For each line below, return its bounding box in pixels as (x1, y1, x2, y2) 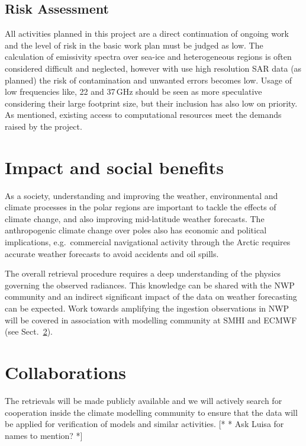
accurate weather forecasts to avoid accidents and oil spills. (5, 247, 219, 259)
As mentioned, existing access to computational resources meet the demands (5, 108, 282, 121)
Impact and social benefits (5, 155, 224, 179)
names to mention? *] (5, 429, 83, 441)
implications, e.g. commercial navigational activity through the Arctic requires (5, 236, 291, 248)
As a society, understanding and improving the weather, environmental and (5, 189, 278, 201)
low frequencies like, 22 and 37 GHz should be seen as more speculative (5, 85, 262, 98)
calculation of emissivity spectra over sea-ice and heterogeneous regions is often (5, 50, 292, 63)
